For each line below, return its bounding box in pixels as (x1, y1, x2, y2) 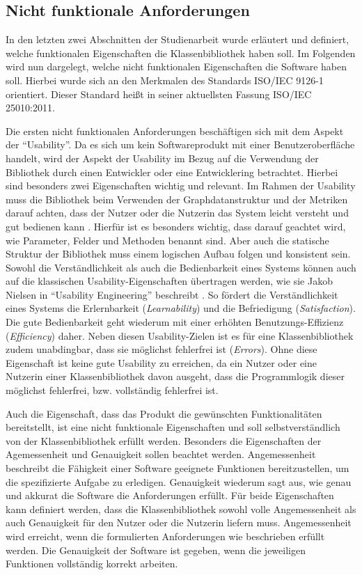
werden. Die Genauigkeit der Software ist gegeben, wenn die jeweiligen (6, 542, 306, 557)
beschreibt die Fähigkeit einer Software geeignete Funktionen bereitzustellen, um (6, 461, 349, 475)
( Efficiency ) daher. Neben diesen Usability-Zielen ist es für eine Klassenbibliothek (6, 328, 354, 342)
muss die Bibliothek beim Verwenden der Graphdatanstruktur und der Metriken (6, 191, 348, 206)
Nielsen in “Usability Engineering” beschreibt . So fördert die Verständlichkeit (6, 287, 338, 301)
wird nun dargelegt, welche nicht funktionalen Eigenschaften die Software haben (6, 59, 347, 74)
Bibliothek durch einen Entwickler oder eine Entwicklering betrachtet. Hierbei (6, 164, 338, 179)
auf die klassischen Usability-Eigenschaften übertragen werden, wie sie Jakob (6, 274, 333, 288)
